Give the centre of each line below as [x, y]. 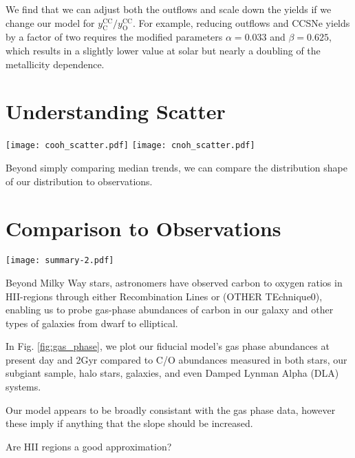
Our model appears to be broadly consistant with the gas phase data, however [171, 409]
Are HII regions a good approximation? [89, 446]
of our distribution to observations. [79, 181]
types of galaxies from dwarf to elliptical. [92, 323]
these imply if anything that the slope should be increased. [129, 423]
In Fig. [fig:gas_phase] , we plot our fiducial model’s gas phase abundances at [168, 346]
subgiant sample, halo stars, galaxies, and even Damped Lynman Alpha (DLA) [172, 373]
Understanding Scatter [116, 111]
